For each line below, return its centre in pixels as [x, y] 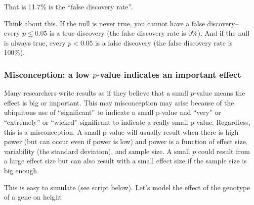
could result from [224, 151]
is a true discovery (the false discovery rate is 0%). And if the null [149, 33]
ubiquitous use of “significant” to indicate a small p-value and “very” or [113, 112]
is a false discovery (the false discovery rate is [164, 42]
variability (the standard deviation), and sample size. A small [97, 151]
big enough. [21, 170]
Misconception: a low [47, 74]
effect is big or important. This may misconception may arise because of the [119, 102]
